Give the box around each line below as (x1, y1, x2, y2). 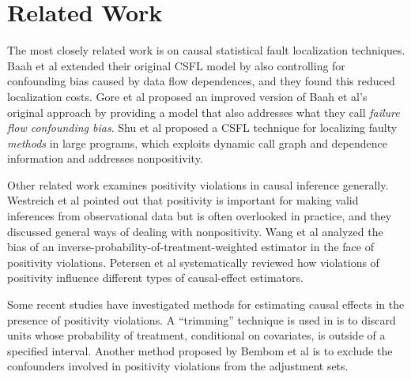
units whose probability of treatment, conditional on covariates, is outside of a (7, 327, 386, 343)
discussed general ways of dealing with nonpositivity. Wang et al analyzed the (7, 223, 383, 239)
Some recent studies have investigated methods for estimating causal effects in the (7, 296, 405, 313)
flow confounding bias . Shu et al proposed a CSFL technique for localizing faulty (7, 119, 398, 136)
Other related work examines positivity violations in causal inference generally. (7, 176, 389, 193)
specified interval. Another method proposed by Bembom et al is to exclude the (7, 342, 393, 358)
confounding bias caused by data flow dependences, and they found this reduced (7, 73, 395, 89)
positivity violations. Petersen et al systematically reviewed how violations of (7, 253, 379, 270)
